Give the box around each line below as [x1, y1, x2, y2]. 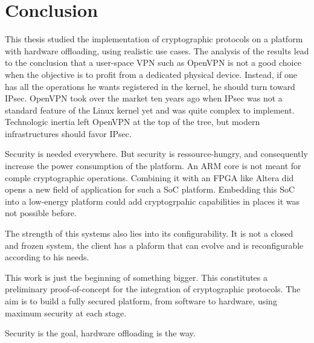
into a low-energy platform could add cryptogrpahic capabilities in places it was [5, 194, 300, 207]
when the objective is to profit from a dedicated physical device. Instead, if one [5, 68, 298, 80]
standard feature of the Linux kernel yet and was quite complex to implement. [5, 103, 295, 116]
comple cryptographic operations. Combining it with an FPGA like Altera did [5, 171, 294, 184]
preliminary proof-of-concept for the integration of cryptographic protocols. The [5, 283, 301, 295]
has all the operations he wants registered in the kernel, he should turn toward [5, 80, 295, 92]
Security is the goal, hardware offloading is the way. [5, 327, 196, 339]
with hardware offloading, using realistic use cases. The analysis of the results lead [5, 44, 309, 57]
